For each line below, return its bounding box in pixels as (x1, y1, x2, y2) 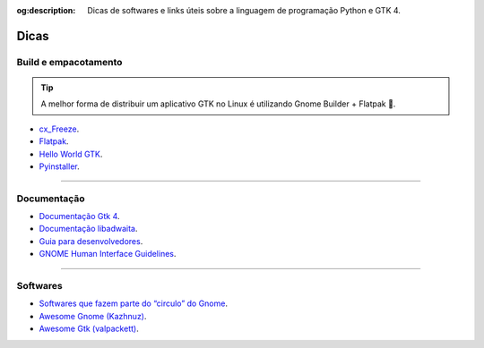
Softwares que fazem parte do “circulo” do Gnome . (39, 298, 229, 309)
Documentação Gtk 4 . (39, 211, 120, 222)
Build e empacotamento (16, 55, 123, 68)
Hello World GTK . (39, 149, 103, 159)
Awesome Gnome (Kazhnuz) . (39, 310, 147, 321)
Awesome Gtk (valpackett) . (39, 323, 139, 335)
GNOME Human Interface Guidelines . (39, 249, 177, 259)
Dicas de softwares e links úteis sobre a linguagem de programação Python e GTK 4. (87, 5, 401, 15)
